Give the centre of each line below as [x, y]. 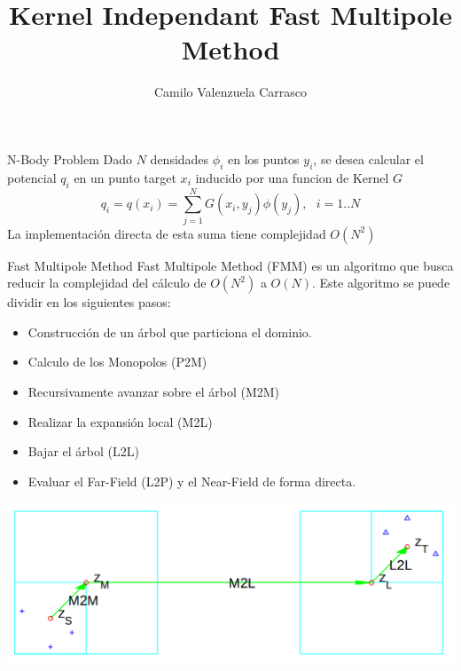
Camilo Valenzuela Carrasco [230, 92]
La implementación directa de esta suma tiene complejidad [167, 233]
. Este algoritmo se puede [381, 283]
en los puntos [263, 158]
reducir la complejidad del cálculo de [107, 283]
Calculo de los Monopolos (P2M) [117, 362]
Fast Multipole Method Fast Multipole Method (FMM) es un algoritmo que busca [230, 265]
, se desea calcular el [368, 158]
